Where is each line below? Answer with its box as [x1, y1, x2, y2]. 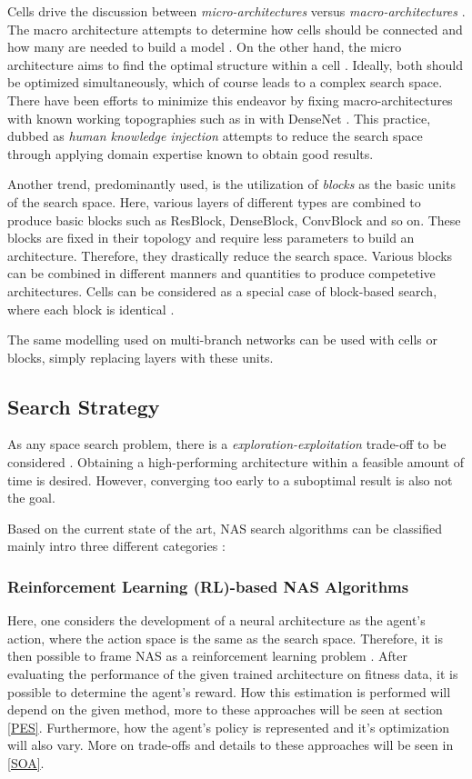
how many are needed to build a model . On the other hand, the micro [7, 37, 402, 56]
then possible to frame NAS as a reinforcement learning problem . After [7, 646, 407, 665]
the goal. [7, 488, 55, 507]
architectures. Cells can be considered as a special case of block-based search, [7, 281, 437, 300]
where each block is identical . [7, 299, 175, 318]
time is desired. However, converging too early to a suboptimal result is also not [7, 470, 453, 489]
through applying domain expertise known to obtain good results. [7, 144, 374, 163]
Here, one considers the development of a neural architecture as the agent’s [7, 611, 426, 630]
